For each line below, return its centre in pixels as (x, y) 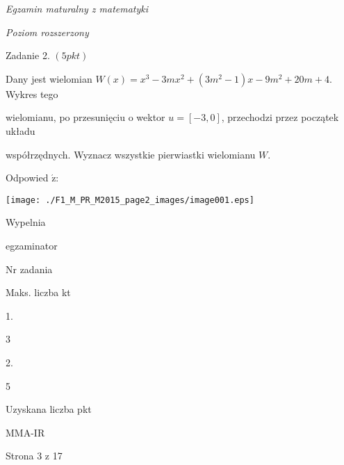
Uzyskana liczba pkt (49, 409)
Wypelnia (26, 222)
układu (21, 130)
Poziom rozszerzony (47, 32)
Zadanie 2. (28, 55)
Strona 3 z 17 (34, 456)
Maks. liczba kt (38, 292)
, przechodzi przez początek (280, 117)
